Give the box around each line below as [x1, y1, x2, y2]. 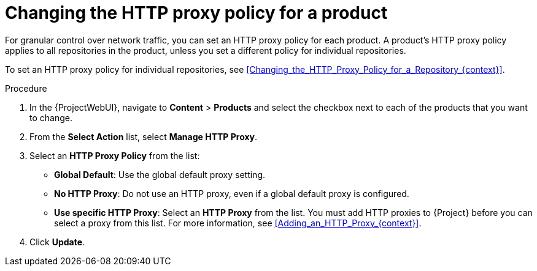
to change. [29, 112, 72, 123]
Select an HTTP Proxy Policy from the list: [29, 150, 200, 161]
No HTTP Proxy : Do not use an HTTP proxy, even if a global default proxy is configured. [54, 188, 409, 199]
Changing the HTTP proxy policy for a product [5, 2, 388, 23]
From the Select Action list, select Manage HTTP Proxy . [29, 131, 258, 142]
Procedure [5, 83, 47, 94]
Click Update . [29, 236, 85, 247]
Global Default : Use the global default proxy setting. [54, 169, 265, 180]
